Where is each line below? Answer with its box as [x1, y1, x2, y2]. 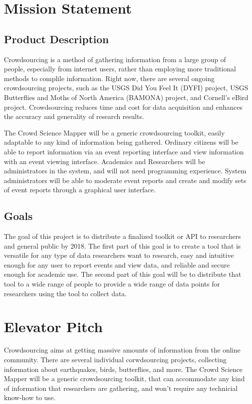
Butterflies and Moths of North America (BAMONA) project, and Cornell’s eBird [4, 92, 249, 102]
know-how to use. [4, 392, 56, 403]
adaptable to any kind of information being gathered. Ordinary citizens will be [4, 137, 238, 147]
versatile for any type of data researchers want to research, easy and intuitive [4, 250, 234, 260]
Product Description [4, 31, 109, 46]
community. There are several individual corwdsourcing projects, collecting [4, 354, 227, 364]
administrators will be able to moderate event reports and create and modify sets [4, 175, 246, 185]
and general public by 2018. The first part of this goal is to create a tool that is [4, 240, 241, 251]
